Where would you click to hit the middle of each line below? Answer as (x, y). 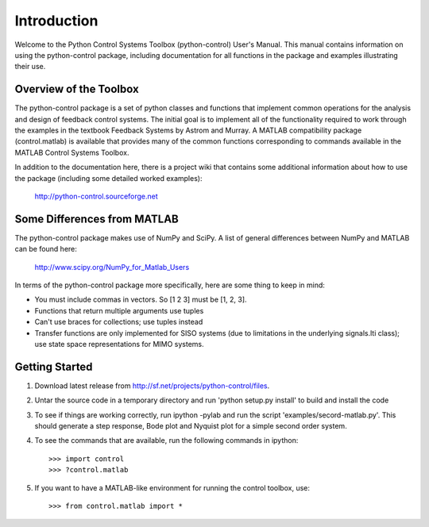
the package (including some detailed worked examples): (108, 178)
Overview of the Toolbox (77, 89)
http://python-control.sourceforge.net (96, 196)
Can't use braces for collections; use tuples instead (119, 322)
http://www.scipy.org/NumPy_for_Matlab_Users (112, 267)
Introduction (56, 21)
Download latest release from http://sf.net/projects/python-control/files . (152, 386)
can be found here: (46, 249)
